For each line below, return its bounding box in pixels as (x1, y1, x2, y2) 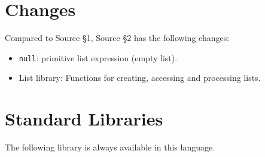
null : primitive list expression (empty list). (19, 51, 178, 64)
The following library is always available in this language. (5, 141, 215, 153)
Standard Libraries (5, 106, 163, 131)
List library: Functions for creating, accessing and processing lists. (19, 71, 261, 84)
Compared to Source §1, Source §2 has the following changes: (5, 32, 230, 44)
